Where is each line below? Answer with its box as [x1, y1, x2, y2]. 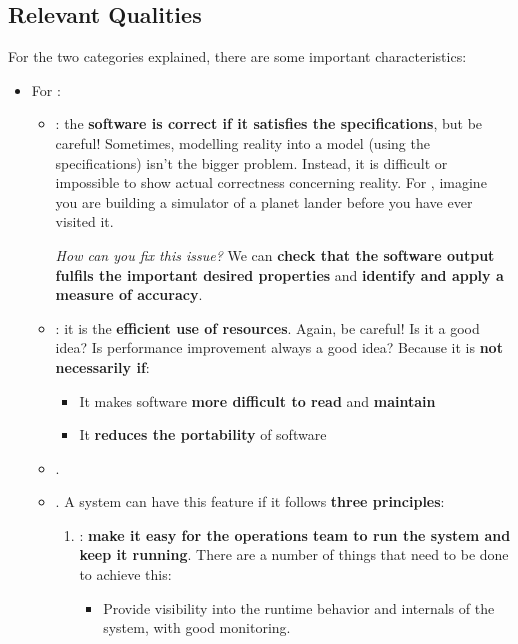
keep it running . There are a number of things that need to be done [79, 544, 509, 565]
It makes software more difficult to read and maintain [79, 390, 436, 411]
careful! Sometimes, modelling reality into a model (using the [55, 132, 430, 153]
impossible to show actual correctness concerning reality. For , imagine [55, 172, 487, 193]
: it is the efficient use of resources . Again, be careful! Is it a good [55, 317, 480, 338]
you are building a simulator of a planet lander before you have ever [55, 191, 473, 212]
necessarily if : [55, 356, 150, 377]
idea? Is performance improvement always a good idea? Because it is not [55, 337, 503, 358]
